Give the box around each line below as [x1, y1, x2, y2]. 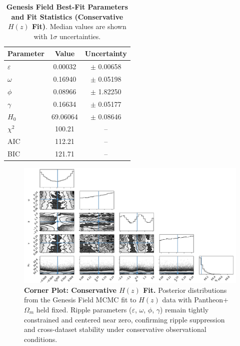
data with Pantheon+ [162, 294, 228, 305]
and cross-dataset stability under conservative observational [24, 324, 206, 334]
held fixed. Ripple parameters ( [36, 304, 132, 314]
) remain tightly [159, 304, 209, 314]
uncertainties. [59, 31, 101, 41]
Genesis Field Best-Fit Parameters [6, 2, 128, 12]
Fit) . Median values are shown [31, 21, 126, 32]
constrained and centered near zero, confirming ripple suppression [24, 314, 225, 324]
